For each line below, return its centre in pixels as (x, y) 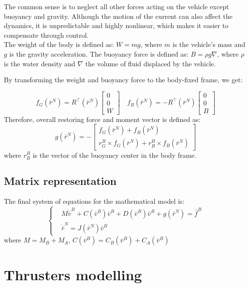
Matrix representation (60, 181)
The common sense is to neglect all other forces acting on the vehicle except (117, 6)
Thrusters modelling (73, 274)
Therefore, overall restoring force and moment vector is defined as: (102, 119)
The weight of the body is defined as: (59, 44)
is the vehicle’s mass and (209, 44)
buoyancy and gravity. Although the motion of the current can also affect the (118, 16)
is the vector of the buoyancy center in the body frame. (115, 155)
